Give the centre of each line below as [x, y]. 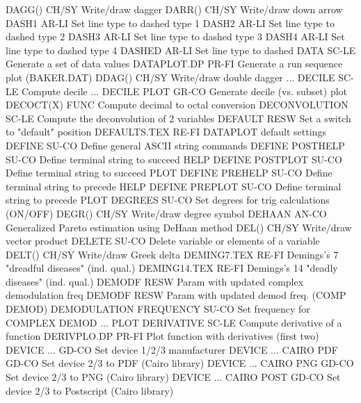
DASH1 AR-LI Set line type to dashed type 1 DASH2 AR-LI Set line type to [170, 23]
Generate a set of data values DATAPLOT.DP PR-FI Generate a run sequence [174, 64]
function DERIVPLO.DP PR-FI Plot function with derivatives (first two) [162, 336]
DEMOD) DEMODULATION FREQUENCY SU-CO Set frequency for [158, 309]
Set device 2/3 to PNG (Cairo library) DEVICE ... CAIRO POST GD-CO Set [173, 377]
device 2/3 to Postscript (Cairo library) [90, 390]
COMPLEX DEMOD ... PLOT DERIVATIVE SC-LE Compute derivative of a [174, 322]
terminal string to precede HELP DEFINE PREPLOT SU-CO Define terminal [174, 186]
